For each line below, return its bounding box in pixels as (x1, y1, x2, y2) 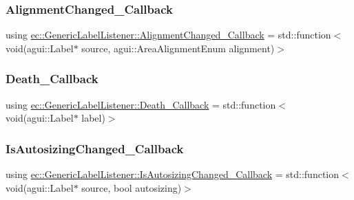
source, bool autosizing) (81, 180, 182, 195)
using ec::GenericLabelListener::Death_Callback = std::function (6, 97, 276, 111)
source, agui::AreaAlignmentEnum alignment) (81, 41, 275, 55)
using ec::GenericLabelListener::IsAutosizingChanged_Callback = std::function (6, 167, 339, 181)
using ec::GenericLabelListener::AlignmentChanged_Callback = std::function (6, 27, 331, 42)
